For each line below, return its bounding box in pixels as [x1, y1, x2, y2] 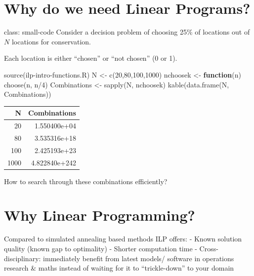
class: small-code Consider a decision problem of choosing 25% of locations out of [4, 27, 250, 37]
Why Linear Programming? [4, 205, 195, 225]
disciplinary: [4, 253, 41, 263]
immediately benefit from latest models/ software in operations [43, 253, 234, 263]
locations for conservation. [11, 36, 91, 46]
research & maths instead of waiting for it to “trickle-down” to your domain [4, 263, 234, 273]
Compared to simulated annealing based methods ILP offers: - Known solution [4, 234, 242, 244]
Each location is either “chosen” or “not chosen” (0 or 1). [4, 53, 177, 63]
